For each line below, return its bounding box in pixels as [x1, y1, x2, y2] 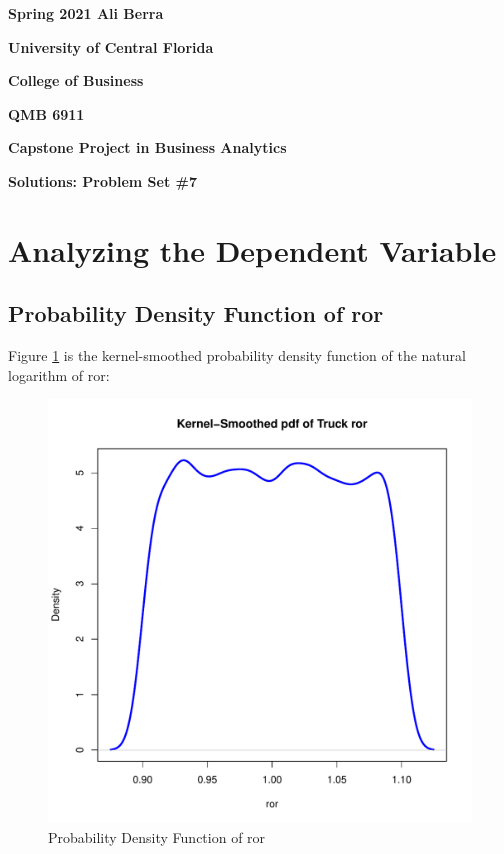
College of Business [8, 70, 144, 91]
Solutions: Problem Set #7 [8, 170, 197, 191]
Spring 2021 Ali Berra [8, 3, 164, 23]
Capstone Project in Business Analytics [8, 137, 287, 158]
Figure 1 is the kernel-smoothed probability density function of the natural [8, 345, 466, 366]
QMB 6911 [8, 103, 85, 124]
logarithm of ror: [8, 364, 110, 385]
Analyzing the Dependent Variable [8, 229, 497, 270]
